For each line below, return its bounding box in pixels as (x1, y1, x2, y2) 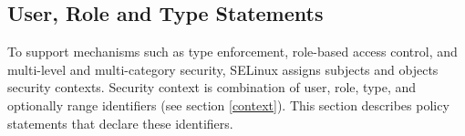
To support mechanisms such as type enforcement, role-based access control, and (7, 42, 458, 61)
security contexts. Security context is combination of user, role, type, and (7, 78, 417, 97)
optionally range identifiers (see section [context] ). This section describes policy (7, 95, 449, 114)
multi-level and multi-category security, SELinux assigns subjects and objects (7, 59, 439, 78)
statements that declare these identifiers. (7, 113, 233, 132)
